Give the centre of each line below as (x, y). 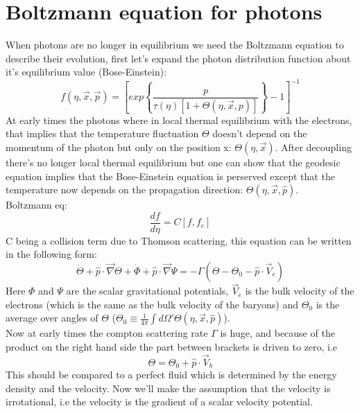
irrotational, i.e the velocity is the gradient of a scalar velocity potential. (159, 402)
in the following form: (51, 254)
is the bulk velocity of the (300, 291)
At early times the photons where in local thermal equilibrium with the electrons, (179, 120)
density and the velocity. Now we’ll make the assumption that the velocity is (168, 388)
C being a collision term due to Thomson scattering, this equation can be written (179, 240)
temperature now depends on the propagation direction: (125, 190)
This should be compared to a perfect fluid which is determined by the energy (171, 375)
